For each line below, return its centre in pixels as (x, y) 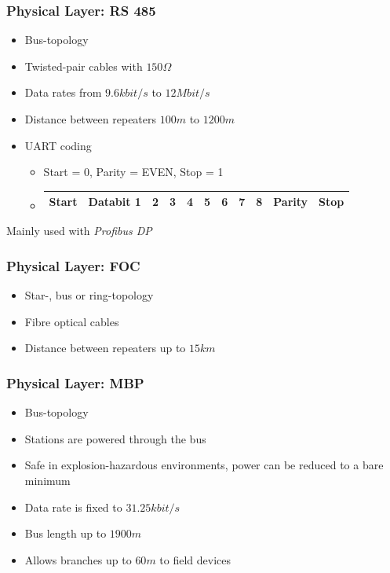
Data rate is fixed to (73, 507)
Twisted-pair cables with (84, 66)
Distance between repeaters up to (105, 348)
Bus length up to (66, 533)
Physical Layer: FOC (73, 265)
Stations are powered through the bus (115, 438)
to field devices (195, 559)
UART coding (58, 145)
